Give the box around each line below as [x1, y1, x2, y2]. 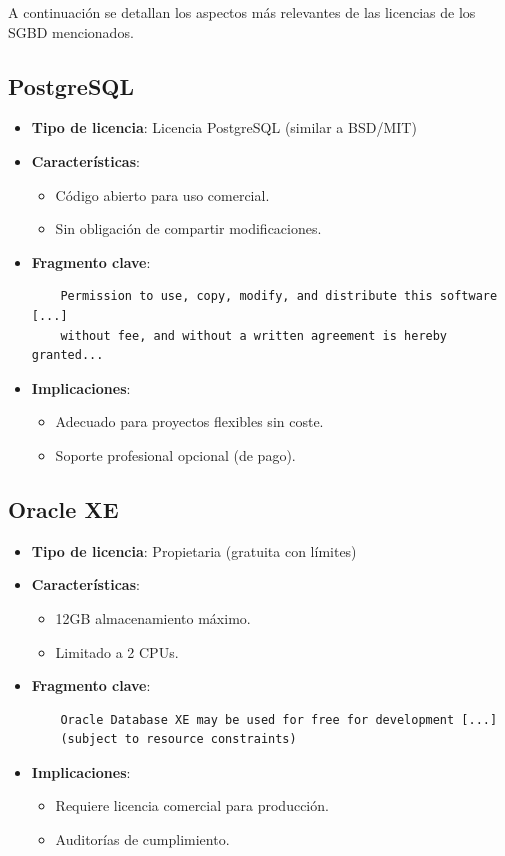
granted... [31, 348, 104, 363]
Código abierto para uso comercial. [55, 184, 270, 205]
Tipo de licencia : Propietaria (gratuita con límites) [31, 540, 357, 561]
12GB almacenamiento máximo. [55, 607, 251, 628]
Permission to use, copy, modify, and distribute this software [60, 289, 498, 304]
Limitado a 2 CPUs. [55, 641, 179, 662]
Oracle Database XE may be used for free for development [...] [60, 712, 498, 727]
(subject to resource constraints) [60, 732, 297, 747]
